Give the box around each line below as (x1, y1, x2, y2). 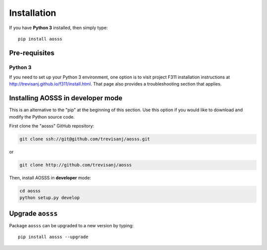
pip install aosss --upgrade (18, 234, 89, 240)
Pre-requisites (9, 48, 54, 57)
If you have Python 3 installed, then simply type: (9, 25, 108, 31)
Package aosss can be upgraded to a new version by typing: (9, 222, 134, 228)
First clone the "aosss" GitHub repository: (9, 123, 94, 129)
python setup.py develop (19, 195, 80, 201)
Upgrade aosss (9, 209, 58, 217)
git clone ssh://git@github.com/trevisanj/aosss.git (19, 136, 150, 142)
